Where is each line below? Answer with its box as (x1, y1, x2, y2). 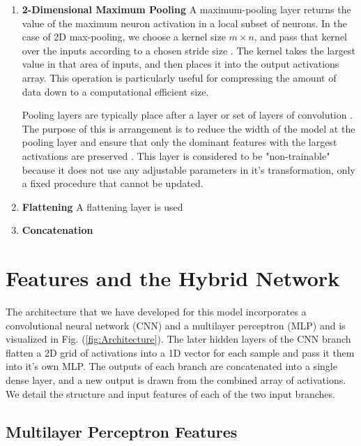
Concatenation (22, 223, 93, 237)
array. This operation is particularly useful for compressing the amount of (22, 70, 337, 84)
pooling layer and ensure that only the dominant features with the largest (22, 135, 337, 149)
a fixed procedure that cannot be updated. (22, 176, 203, 191)
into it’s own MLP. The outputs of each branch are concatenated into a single (6, 359, 337, 373)
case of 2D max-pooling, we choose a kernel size (22, 29, 226, 44)
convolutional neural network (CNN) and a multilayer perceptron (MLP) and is (6, 318, 346, 332)
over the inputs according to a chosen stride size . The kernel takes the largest (22, 43, 355, 57)
